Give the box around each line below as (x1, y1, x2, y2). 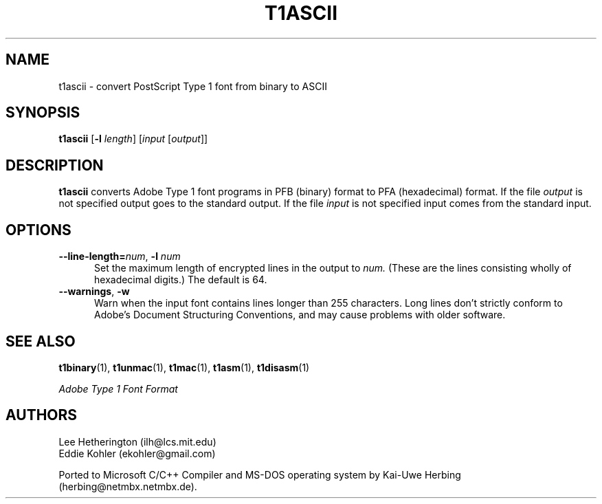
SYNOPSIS (5, 104, 80, 122)
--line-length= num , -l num (58, 250, 181, 263)
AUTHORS (5, 406, 78, 424)
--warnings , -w (58, 285, 130, 298)
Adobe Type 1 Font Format (58, 382, 178, 395)
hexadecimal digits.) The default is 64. (94, 274, 267, 286)
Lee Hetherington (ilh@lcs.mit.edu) (58, 435, 216, 448)
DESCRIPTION (5, 156, 104, 174)
